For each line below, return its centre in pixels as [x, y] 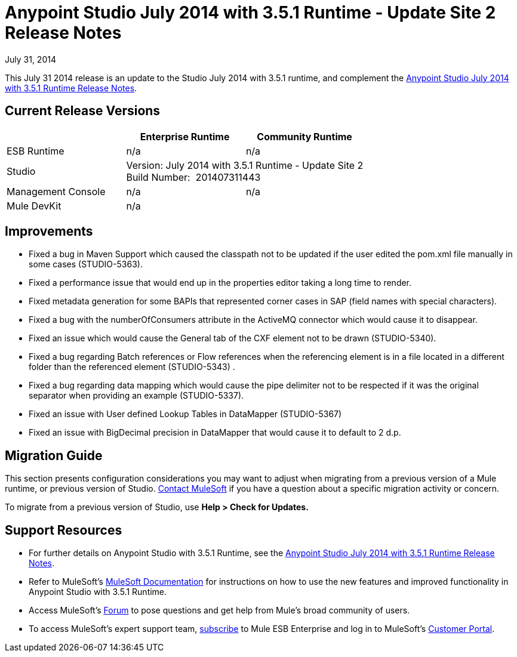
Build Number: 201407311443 [193, 177]
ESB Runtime [36, 151]
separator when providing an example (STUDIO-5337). [136, 396]
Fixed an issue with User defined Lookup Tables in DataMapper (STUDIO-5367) [185, 414]
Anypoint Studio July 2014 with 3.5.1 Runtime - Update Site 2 [250, 13]
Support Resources [64, 530]
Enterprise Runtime [185, 136]
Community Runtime [304, 136]
